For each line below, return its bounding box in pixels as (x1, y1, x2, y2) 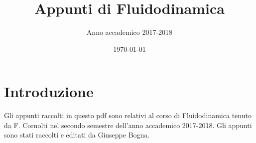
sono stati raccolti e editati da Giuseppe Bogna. (4, 130, 150, 140)
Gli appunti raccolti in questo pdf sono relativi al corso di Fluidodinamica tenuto (4, 110, 252, 121)
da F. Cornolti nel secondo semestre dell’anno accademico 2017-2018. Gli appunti (4, 120, 252, 130)
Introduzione (4, 81, 94, 102)
